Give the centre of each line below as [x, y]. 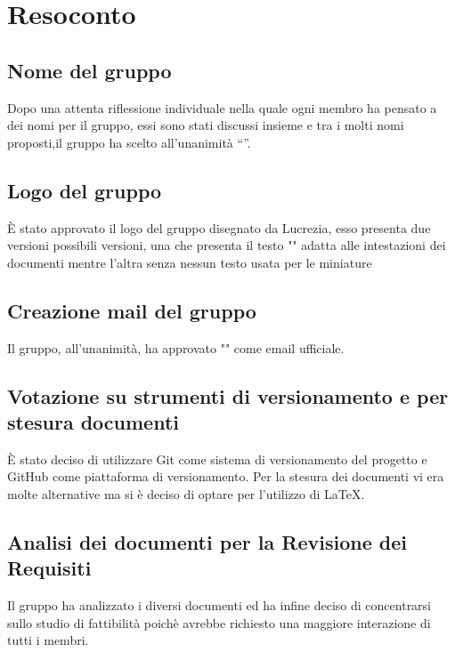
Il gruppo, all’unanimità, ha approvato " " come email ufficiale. [176, 347]
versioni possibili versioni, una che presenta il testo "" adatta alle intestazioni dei [227, 245]
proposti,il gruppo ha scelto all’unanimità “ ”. [129, 142]
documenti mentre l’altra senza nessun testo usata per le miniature [190, 262]
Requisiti [49, 568]
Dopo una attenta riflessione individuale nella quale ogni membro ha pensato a [222, 107]
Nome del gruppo [89, 70]
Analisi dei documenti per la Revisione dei [207, 541]
